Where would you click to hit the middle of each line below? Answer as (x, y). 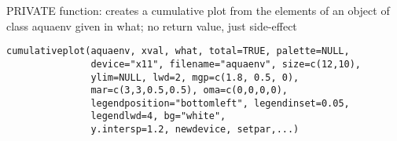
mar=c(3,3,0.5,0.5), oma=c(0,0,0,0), (189, 90)
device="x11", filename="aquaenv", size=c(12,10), (226, 64)
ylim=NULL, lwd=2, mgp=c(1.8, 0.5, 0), (195, 77)
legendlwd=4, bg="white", (158, 116)
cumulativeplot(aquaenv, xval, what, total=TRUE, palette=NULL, (178, 51)
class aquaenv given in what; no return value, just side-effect (152, 25)
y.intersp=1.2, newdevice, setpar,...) (195, 130)
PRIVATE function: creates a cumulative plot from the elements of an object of (198, 10)
